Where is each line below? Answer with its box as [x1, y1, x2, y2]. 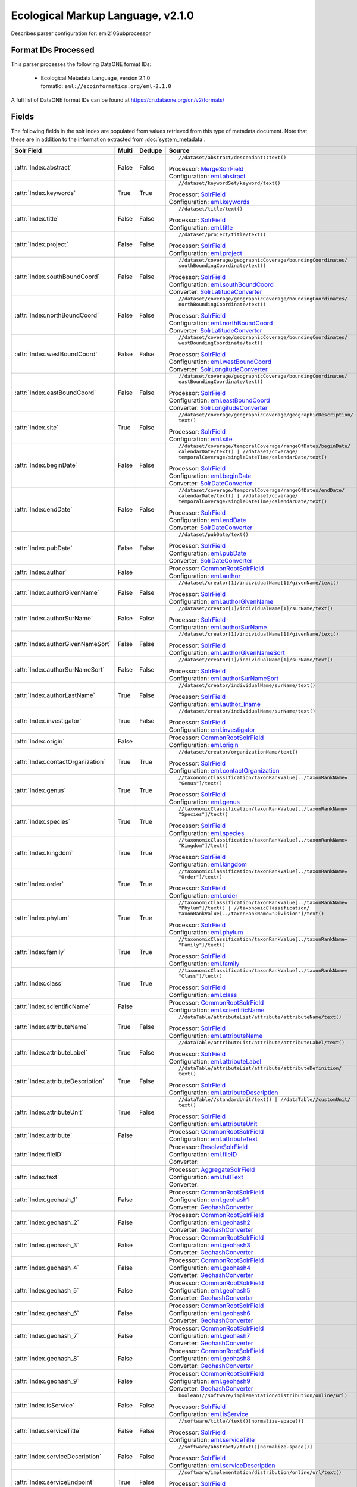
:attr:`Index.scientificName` [14, 1002, 91, 1011]
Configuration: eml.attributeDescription [168, 1088, 278, 1097]
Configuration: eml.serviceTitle [168, 1436, 255, 1444]
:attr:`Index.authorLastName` [14, 691, 95, 699]
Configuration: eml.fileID [168, 1150, 237, 1159]
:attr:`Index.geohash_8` [14, 1354, 80, 1363]
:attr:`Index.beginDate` [14, 461, 77, 469]
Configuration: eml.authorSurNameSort [168, 675, 279, 683]
